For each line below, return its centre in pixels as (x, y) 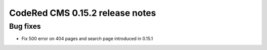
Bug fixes (25, 26)
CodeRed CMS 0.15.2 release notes (83, 13)
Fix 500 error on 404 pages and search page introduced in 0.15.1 (87, 39)
